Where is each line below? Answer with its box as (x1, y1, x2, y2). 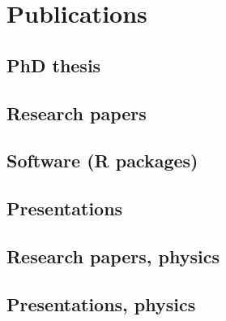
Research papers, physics (6, 243, 220, 268)
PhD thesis (6, 52, 101, 77)
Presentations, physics (6, 291, 196, 316)
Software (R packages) (6, 148, 198, 173)
